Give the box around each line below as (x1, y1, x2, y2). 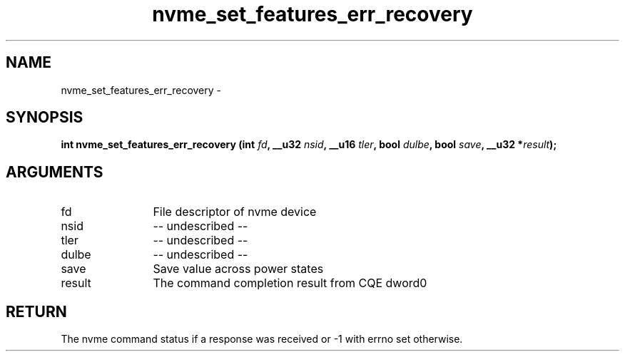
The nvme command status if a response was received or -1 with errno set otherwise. (61, 333, 463, 346)
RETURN (6, 302, 67, 321)
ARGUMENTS (6, 162, 103, 181)
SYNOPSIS (6, 108, 83, 127)
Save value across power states (153, 262, 324, 276)
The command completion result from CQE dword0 (153, 276, 427, 291)
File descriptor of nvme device (153, 205, 317, 219)
